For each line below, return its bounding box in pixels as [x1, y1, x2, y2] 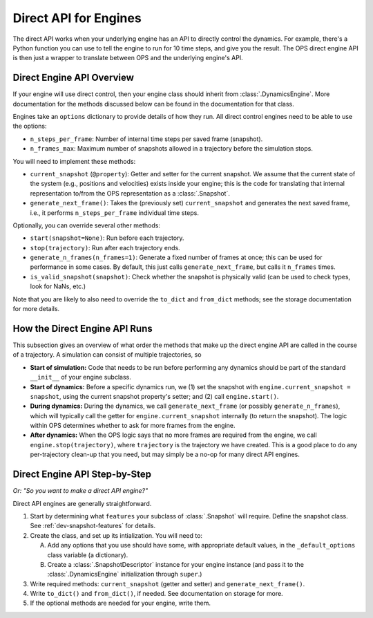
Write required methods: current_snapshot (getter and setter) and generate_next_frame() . [30, 579, 305, 588]
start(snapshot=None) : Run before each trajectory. [30, 234, 184, 242]
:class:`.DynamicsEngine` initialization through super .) [47, 570, 202, 579]
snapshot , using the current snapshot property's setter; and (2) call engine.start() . [30, 392, 279, 400]
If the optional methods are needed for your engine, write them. [30, 599, 211, 608]
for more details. [12, 305, 60, 313]
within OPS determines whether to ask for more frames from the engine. [30, 422, 236, 430]
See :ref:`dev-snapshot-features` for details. [30, 522, 155, 530]
